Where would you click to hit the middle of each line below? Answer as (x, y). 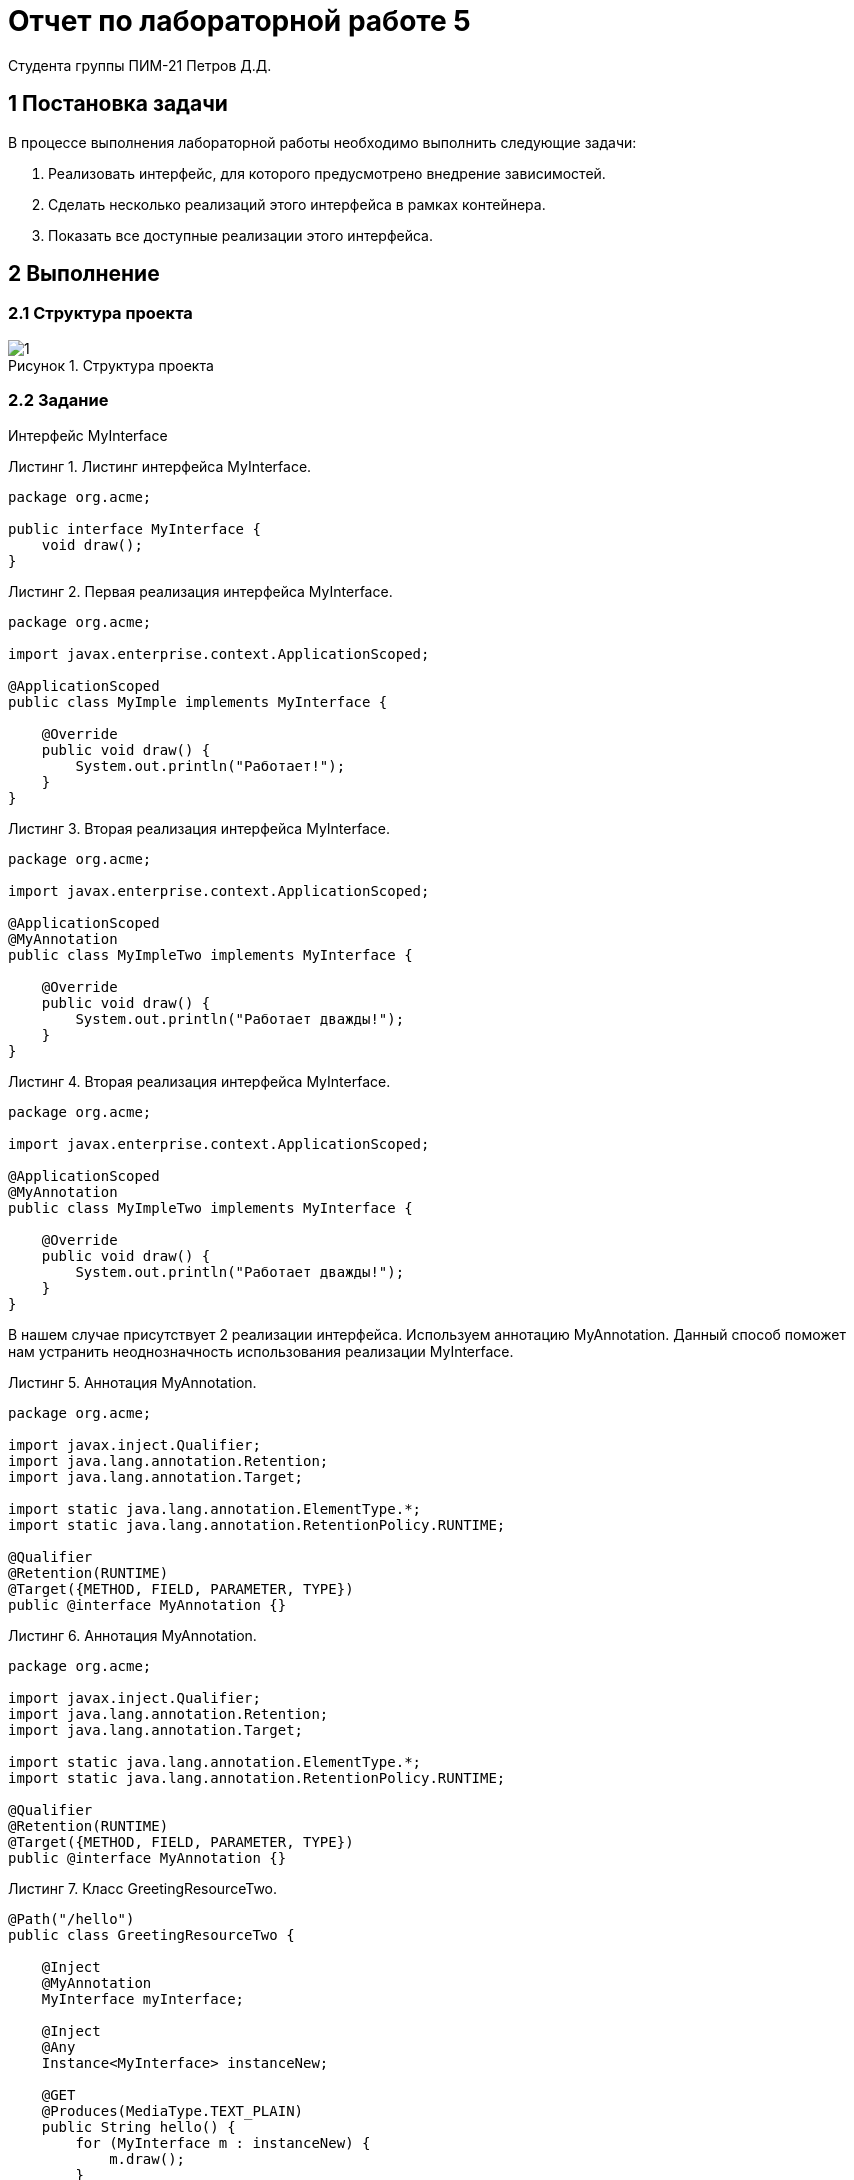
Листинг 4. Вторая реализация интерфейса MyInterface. (199, 1081)
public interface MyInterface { (134, 528)
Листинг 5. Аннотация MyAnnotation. (132, 1382)
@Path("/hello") (71, 1918)
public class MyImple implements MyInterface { (198, 701)
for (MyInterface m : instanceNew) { (223, 2142)
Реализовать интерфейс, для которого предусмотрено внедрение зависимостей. (327, 173)
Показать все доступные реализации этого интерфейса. (240, 235)
